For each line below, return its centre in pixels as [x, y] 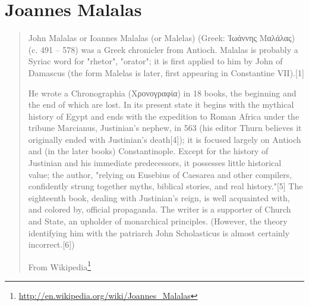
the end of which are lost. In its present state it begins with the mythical [161, 104]
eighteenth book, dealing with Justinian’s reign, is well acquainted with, [159, 197]
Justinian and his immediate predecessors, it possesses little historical [155, 163]
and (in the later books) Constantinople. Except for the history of [148, 151]
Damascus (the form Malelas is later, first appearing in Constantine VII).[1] [166, 72]
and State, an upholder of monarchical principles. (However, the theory [158, 221]
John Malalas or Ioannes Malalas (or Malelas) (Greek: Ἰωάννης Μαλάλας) [162, 38]
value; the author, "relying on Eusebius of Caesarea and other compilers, [160, 174]
